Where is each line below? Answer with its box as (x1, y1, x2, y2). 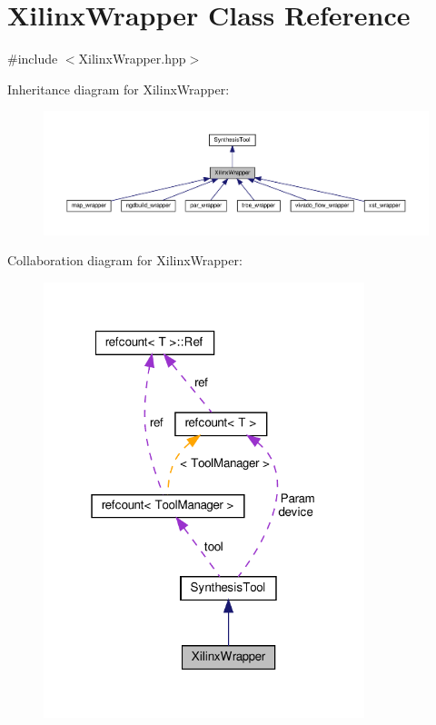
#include (7, 49, 58, 68)
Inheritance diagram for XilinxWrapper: (7, 79, 230, 98)
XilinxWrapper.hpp (78, 49, 186, 68)
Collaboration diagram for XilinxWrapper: (7, 251, 243, 270)
